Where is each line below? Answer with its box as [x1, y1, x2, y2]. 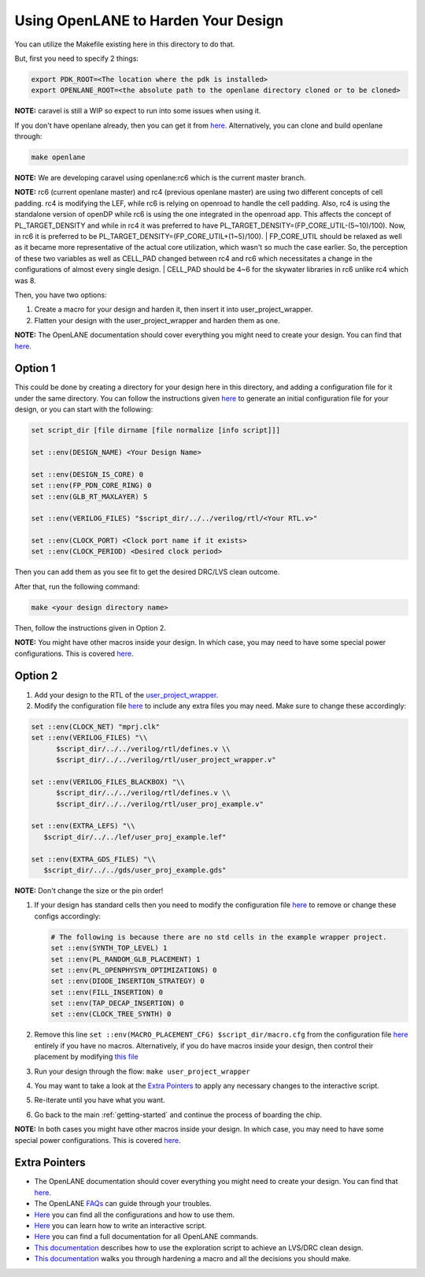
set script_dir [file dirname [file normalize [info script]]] [31, 426, 281, 435]
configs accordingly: [34, 911, 102, 921]
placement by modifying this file [34, 1052, 139, 1062]
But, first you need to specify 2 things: [14, 54, 139, 63]
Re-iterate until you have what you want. [34, 1096, 165, 1105]
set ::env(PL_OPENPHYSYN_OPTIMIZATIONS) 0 [50, 966, 217, 974]
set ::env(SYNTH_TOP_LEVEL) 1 [50, 944, 168, 953]
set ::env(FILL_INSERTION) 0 [50, 988, 164, 996]
